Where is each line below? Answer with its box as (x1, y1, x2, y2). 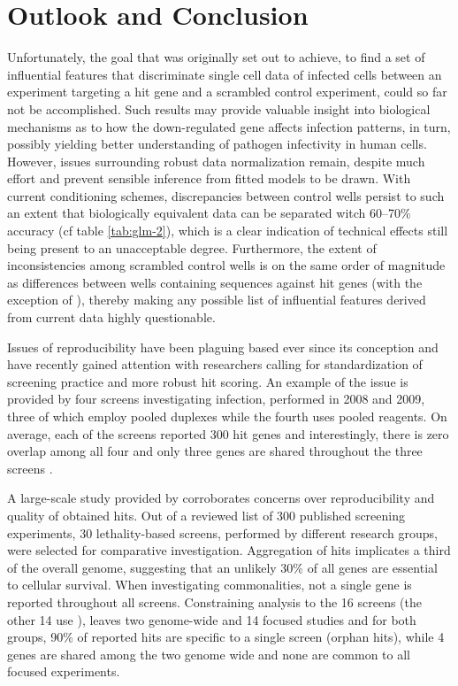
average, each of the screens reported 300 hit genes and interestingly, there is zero (7, 424, 449, 443)
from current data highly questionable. (7, 308, 216, 327)
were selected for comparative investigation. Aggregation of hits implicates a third (7, 541, 451, 559)
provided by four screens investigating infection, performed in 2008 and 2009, (7, 389, 425, 408)
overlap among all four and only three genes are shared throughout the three (7, 442, 423, 460)
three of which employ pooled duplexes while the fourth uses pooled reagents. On (7, 407, 447, 425)
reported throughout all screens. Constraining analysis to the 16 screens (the (7, 592, 422, 611)
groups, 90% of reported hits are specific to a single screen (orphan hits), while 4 (7, 628, 445, 646)
